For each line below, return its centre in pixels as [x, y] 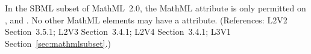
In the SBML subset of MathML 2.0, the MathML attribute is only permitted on [155, 8]
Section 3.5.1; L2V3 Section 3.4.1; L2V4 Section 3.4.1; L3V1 [118, 31]
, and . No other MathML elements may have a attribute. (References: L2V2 [146, 19]
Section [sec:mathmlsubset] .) [58, 43]
